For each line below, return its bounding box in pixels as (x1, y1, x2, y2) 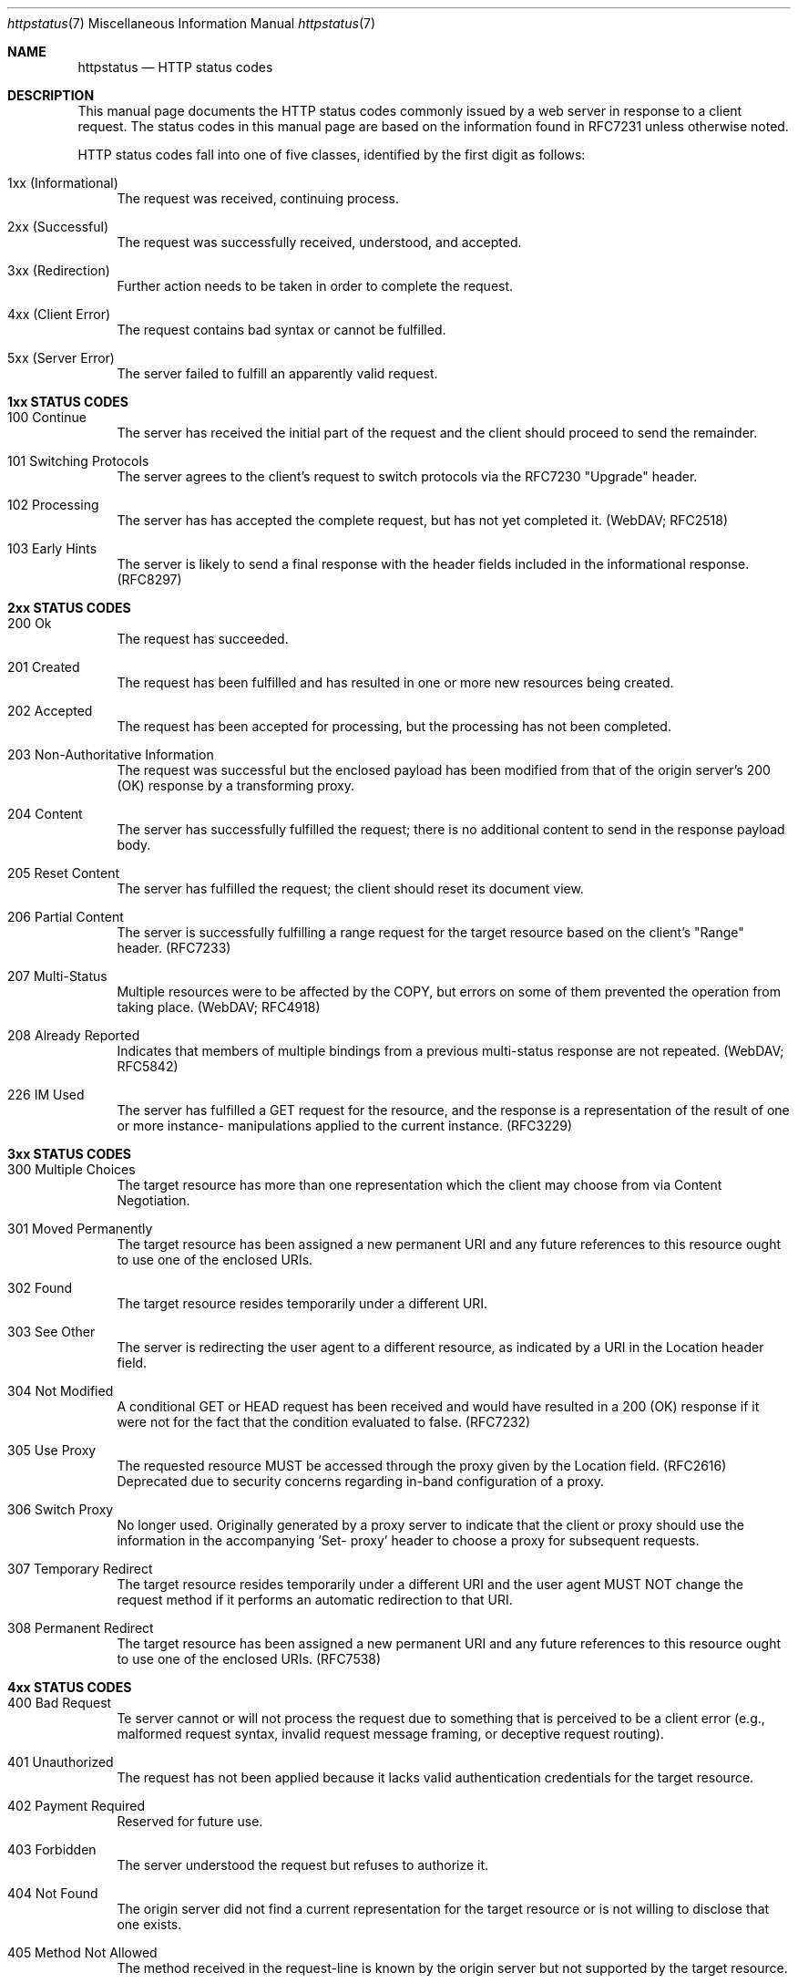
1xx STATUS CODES (7, 394, 128, 409)
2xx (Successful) (7, 219, 109, 234)
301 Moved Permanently (7, 1221, 153, 1236)
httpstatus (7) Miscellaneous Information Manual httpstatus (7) (7, 15, 376, 31)
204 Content (7, 806, 83, 821)
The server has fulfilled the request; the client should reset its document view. (117, 881, 584, 896)
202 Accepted (7, 703, 93, 718)
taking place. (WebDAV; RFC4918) (117, 999, 321, 1015)
